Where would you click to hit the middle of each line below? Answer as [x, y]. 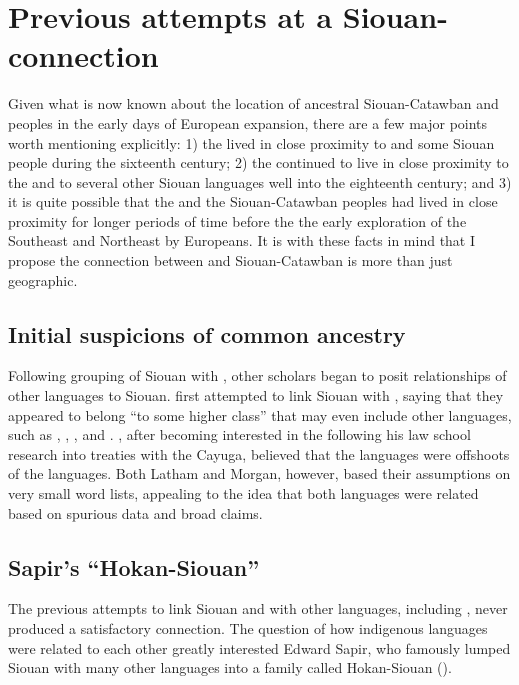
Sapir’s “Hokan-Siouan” [134, 566]
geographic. [43, 279]
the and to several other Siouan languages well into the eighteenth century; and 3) [260, 181]
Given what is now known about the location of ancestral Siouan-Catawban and [253, 103]
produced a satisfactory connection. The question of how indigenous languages [248, 628]
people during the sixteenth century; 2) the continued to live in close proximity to [258, 162]
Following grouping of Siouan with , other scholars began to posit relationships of [257, 375]
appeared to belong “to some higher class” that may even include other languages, [260, 414]
